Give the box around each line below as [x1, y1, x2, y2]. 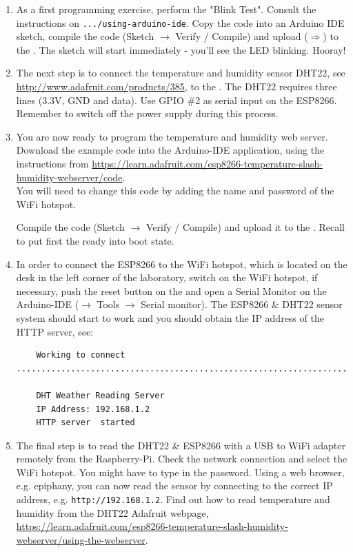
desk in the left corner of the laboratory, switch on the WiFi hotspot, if [16, 270, 318, 285]
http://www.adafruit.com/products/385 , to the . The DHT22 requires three [16, 79, 337, 94]
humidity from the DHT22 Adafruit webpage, [16, 505, 209, 520]
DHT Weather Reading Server [36, 390, 165, 400]
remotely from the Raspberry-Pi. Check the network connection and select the [16, 451, 347, 466]
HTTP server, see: [16, 324, 94, 338]
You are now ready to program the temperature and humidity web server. [16, 129, 328, 143]
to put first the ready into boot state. [16, 233, 174, 247]
